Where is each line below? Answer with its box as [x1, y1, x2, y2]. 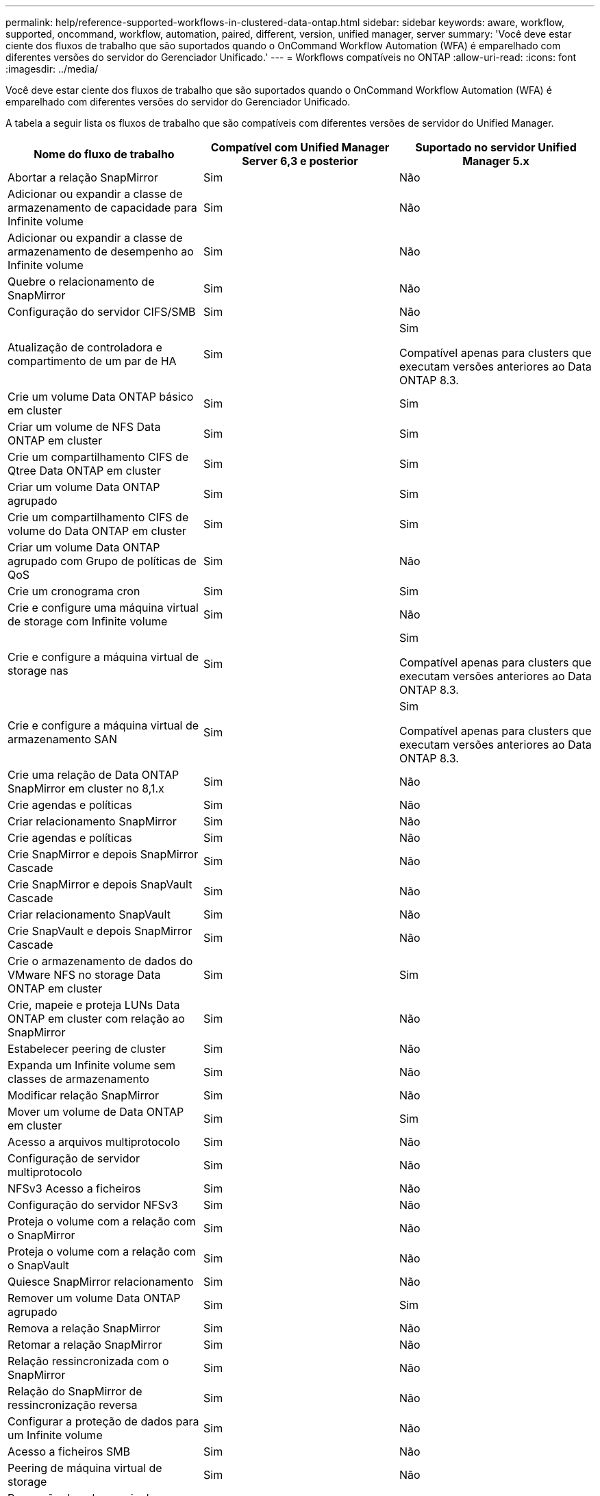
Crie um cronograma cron [8, 584, 140, 598]
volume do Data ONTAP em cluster [8, 524, 186, 538]
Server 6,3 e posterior [242, 154, 358, 168]
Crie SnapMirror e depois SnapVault [8, 877, 192, 891]
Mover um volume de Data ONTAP [8, 1105, 184, 1119]
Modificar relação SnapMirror [8, 1088, 160, 1102]
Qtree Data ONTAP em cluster [8, 464, 161, 477]
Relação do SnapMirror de [8, 1384, 142, 1398]
